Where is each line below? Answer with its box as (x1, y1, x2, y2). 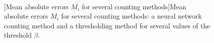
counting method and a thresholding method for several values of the (4, 20, 210, 30)
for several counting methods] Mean (81, 1, 187, 11)
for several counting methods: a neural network (61, 11, 202, 21)
